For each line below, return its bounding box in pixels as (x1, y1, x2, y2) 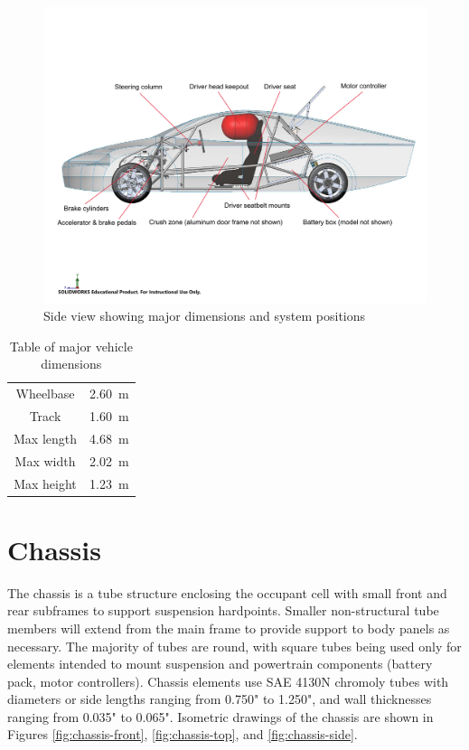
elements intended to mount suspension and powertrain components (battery (7, 654, 433, 673)
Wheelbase (15, 384, 75, 403)
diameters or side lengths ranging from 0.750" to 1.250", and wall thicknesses (7, 689, 432, 708)
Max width (14, 451, 76, 470)
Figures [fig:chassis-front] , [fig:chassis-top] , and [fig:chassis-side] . (7, 725, 358, 744)
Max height (14, 473, 77, 492)
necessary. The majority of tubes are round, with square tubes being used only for (7, 636, 462, 655)
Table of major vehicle (9, 336, 133, 355)
